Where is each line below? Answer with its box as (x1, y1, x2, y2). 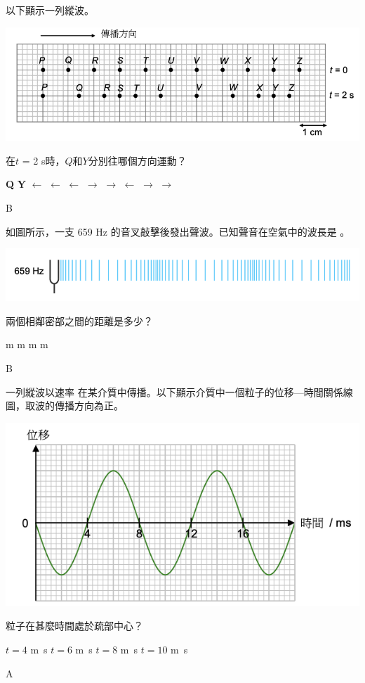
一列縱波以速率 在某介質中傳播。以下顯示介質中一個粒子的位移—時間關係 (6, 384, 343, 399)
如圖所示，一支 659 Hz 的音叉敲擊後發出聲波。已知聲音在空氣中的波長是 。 (6, 224, 350, 238)
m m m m (6, 337, 48, 352)
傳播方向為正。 (54, 398, 124, 413)
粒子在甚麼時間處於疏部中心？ (6, 618, 143, 633)
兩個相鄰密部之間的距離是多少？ (6, 313, 153, 328)
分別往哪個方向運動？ (88, 153, 187, 167)
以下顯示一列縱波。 (6, 3, 94, 17)
